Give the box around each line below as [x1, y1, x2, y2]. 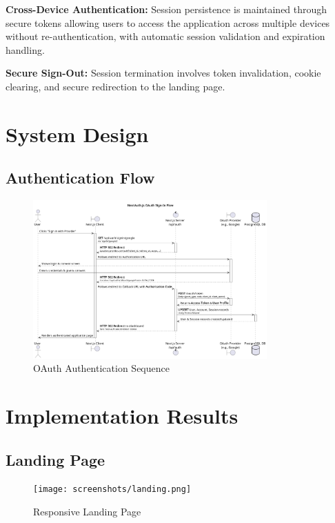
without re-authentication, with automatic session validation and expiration [6, 29, 325, 43]
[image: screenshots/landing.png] [33, 484, 192, 495]
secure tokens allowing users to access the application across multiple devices [6, 15, 330, 30]
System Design [6, 119, 149, 148]
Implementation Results [6, 402, 238, 430]
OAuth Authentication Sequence [33, 361, 170, 375]
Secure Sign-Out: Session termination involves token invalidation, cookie [6, 66, 321, 80]
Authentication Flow [6, 167, 155, 188]
